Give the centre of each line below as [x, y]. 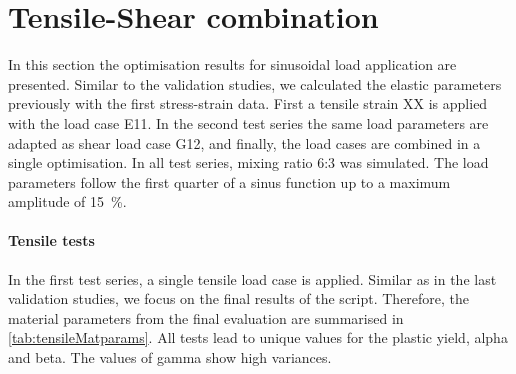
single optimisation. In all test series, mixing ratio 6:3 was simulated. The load [248, 162]
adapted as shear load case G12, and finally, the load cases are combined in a [244, 142]
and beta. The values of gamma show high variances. [170, 357]
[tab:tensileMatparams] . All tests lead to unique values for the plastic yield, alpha [258, 337]
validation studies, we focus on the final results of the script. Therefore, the [239, 298]
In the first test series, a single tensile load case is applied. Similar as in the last [252, 278]
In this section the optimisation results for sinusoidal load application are [232, 64]
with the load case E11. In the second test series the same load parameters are [248, 122]
